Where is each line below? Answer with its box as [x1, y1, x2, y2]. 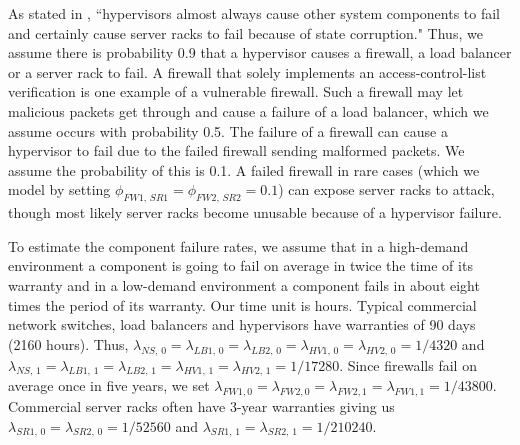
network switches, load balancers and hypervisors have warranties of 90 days [8, 314, 476, 335]
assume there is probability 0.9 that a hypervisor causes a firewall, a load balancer [8, 42, 512, 63]
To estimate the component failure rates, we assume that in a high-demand [8, 235, 469, 256]
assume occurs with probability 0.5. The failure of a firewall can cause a [8, 120, 448, 141]
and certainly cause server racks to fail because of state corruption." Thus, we [8, 22, 483, 43]
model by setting [8, 179, 111, 200]
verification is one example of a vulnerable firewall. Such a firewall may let [8, 81, 464, 102]
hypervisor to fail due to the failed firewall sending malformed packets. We [8, 140, 465, 161]
